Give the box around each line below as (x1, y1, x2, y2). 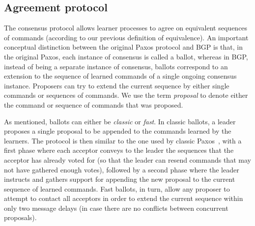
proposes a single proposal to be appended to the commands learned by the (4, 126, 231, 136)
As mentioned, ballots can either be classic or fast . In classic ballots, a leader (4, 116, 236, 126)
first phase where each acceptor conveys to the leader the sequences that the (4, 145, 234, 155)
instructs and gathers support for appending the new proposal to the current (4, 174, 235, 184)
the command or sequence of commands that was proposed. (4, 99, 183, 110)
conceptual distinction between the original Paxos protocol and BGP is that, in (4, 42, 243, 52)
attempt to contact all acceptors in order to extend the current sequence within (4, 193, 243, 203)
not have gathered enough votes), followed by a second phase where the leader (4, 164, 239, 174)
